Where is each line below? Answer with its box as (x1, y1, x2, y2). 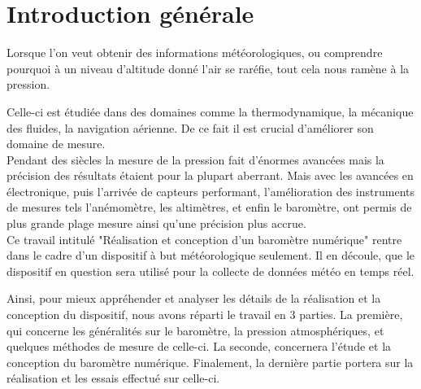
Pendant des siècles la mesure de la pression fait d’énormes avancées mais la (7, 151, 384, 168)
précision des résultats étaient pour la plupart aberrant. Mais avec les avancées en (7, 167, 414, 184)
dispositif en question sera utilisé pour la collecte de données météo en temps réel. (7, 262, 414, 279)
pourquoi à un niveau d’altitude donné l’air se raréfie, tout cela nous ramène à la (7, 59, 410, 76)
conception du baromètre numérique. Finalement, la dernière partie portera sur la (7, 353, 414, 370)
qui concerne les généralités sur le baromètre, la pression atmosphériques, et (7, 321, 384, 339)
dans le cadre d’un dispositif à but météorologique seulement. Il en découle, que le (7, 247, 415, 264)
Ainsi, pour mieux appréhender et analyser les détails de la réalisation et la (7, 290, 381, 307)
